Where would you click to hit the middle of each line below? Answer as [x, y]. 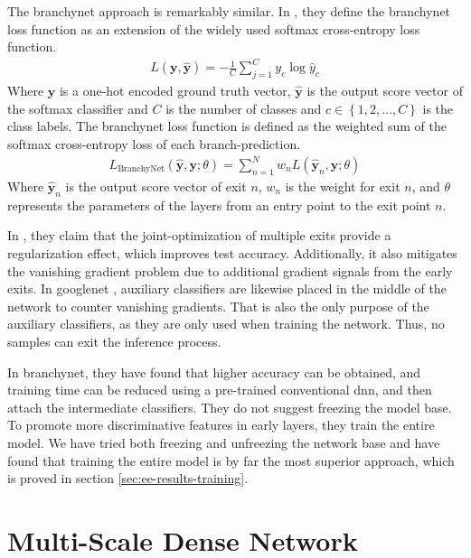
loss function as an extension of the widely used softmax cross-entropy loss [214, 28]
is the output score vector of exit [156, 186]
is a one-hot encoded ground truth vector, [175, 91]
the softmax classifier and [78, 108]
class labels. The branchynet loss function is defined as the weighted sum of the [227, 126]
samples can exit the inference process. [114, 341]
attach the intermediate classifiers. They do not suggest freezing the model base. [230, 407]
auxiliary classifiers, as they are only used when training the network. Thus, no [226, 324]
